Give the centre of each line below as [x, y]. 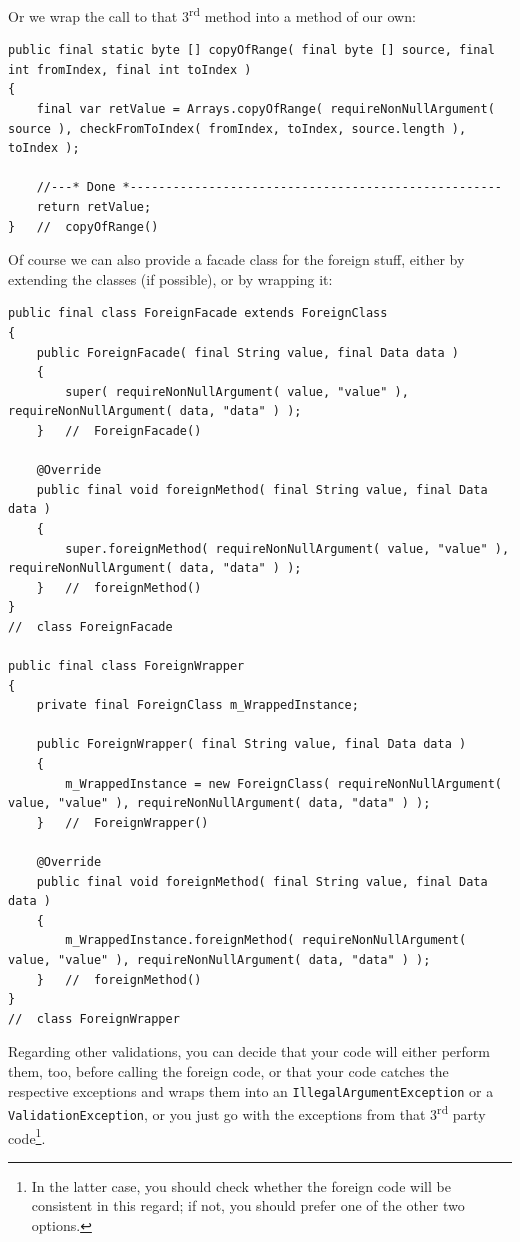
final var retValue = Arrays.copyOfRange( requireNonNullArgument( [265, 109]
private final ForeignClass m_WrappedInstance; [197, 705]
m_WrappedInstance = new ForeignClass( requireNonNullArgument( [283, 783]
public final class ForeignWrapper [126, 666]
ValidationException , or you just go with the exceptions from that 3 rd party [247, 1112]
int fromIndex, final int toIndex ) [130, 69]
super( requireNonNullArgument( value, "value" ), [237, 391]
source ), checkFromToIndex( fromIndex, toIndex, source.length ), [237, 128]
